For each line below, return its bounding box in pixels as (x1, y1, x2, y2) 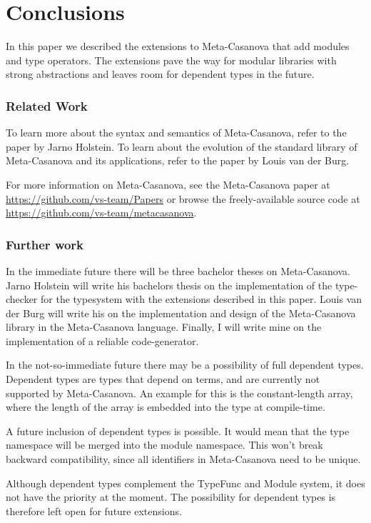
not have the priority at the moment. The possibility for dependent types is (6, 489, 336, 504)
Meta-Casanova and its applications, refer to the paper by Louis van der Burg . (6, 153, 350, 168)
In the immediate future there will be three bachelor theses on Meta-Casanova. (6, 263, 350, 278)
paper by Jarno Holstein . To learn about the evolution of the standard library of (6, 139, 357, 154)
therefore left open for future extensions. (6, 503, 182, 518)
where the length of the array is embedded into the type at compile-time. (6, 399, 325, 414)
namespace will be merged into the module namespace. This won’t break (6, 437, 323, 452)
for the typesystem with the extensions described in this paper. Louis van (41, 292, 362, 307)
